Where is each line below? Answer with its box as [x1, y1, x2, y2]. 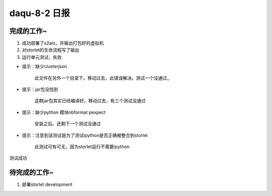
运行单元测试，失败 [22, 54, 62, 60]
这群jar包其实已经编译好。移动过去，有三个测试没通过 [34, 98, 146, 104]
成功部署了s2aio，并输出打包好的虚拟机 [22, 40, 104, 46]
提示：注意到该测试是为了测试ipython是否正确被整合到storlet [22, 132, 148, 138]
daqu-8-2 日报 [9, 8, 71, 19]
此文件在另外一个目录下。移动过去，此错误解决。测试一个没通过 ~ [34, 75, 170, 82]
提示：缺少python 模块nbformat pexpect [22, 109, 106, 115]
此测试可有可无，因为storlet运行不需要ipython [34, 144, 130, 150]
